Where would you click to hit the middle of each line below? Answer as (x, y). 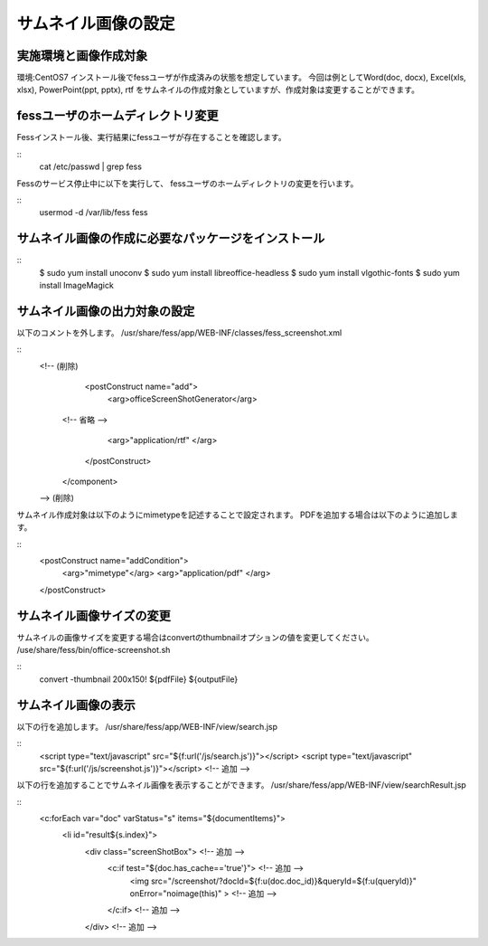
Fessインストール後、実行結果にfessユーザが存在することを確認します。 (151, 137)
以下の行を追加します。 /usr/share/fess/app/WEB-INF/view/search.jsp (147, 726)
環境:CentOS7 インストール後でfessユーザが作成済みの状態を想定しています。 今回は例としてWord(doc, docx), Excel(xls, (241, 78)
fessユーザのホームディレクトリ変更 (117, 116)
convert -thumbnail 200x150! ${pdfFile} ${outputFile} (139, 679)
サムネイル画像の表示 (76, 705)
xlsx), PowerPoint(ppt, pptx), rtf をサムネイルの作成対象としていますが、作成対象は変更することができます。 (218, 90)
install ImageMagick (77, 285)
